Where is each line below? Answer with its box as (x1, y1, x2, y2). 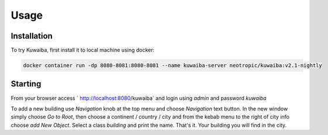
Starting (11, 79, 42, 89)
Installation (11, 31, 53, 41)
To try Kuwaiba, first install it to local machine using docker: (11, 47, 155, 54)
